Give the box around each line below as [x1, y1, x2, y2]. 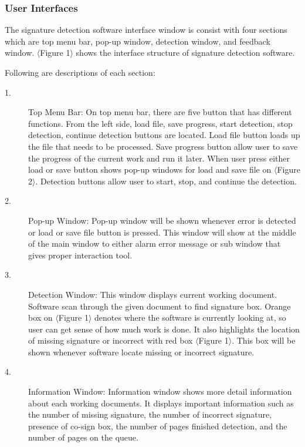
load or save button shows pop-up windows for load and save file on [28, 163, 272, 176]
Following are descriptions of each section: [5, 66, 155, 78]
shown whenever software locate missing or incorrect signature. [28, 345, 255, 358]
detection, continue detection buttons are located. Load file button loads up [28, 129, 300, 141]
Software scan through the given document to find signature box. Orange [28, 300, 291, 312]
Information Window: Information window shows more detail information [28, 385, 292, 398]
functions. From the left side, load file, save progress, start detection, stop [28, 117, 293, 129]
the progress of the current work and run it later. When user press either [28, 152, 290, 164]
